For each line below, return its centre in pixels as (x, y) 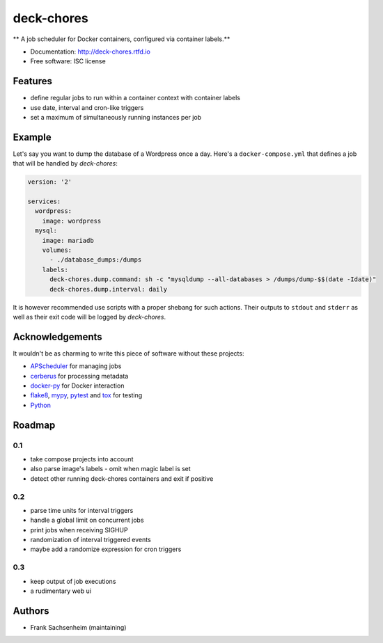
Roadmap (34, 425)
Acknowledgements (57, 336)
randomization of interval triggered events (91, 540)
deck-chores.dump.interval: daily (108, 289)
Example (32, 137)
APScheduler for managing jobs (76, 366)
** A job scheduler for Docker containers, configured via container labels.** (122, 39)
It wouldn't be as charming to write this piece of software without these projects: (128, 353)
